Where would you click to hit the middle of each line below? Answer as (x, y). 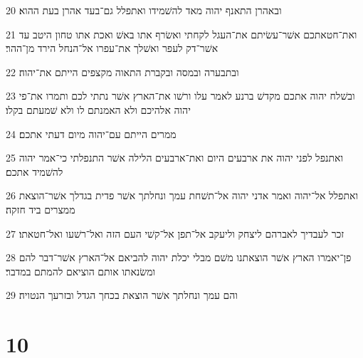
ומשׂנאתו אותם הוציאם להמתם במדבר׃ (81, 271)
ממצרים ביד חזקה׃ (41, 209)
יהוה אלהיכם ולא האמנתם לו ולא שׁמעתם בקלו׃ (98, 109)
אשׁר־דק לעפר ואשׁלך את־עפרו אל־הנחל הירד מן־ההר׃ (112, 48)
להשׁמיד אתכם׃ (35, 171)
